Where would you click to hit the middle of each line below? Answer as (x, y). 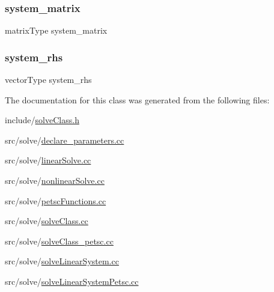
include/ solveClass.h (42, 120)
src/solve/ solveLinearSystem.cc (62, 261)
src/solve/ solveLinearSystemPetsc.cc (72, 281)
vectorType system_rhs (48, 80)
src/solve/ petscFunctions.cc (56, 200)
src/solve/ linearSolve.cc (48, 160)
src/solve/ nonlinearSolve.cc (55, 180)
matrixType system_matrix (56, 30)
